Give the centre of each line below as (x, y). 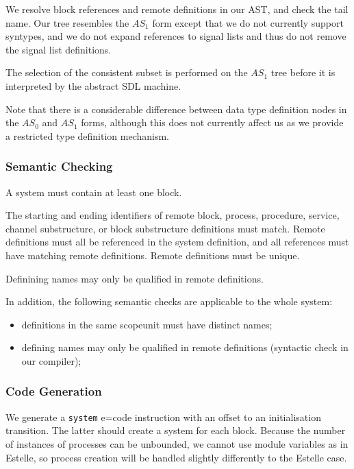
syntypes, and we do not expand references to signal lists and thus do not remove (176, 36)
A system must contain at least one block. (94, 192)
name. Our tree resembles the (67, 22)
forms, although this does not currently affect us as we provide (212, 122)
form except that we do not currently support (248, 22)
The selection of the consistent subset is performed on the (127, 72)
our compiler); (51, 360)
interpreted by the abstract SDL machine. (93, 85)
